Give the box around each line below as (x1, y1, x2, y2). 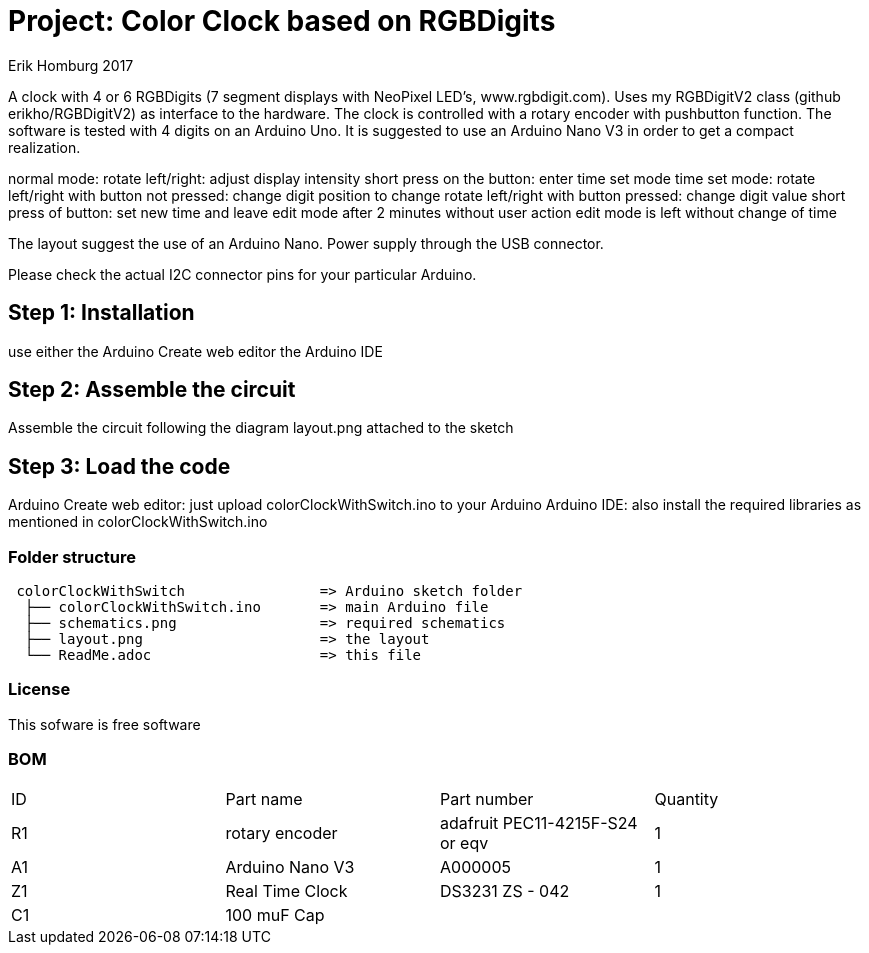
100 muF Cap (225, 904, 325, 925)
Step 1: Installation (8, 300, 195, 326)
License (8, 679, 71, 700)
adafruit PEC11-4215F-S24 (440, 812, 638, 833)
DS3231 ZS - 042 (440, 880, 570, 901)
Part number (440, 788, 534, 809)
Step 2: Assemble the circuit (8, 377, 296, 403)
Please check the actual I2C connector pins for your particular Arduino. (8, 265, 477, 283)
